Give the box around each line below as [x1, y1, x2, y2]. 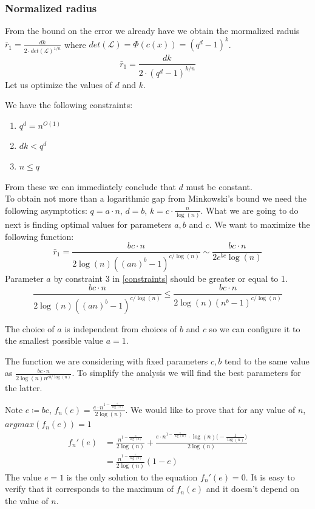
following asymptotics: [5, 203, 87, 216]
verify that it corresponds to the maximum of [5, 482, 174, 495]
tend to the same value [225, 354, 310, 367]
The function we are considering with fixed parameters [5, 354, 208, 367]
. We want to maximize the [209, 218, 310, 231]
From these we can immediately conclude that [5, 180, 176, 193]
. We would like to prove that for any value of [125, 403, 296, 415]
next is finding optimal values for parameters [5, 218, 172, 231]
